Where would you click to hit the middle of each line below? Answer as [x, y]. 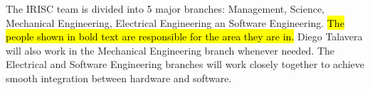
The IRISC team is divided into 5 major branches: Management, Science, [165, 9]
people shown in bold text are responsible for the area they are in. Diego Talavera [184, 36]
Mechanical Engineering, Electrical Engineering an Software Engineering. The [175, 22]
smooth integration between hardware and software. [119, 78]
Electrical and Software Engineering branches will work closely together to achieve [185, 64]
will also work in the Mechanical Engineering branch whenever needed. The [170, 50]
